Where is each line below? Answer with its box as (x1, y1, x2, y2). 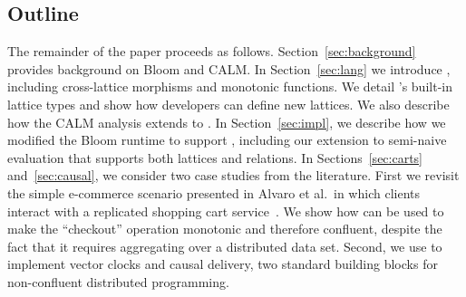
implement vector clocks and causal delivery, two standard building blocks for (7, 254, 438, 273)
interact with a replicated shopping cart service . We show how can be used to (7, 201, 444, 220)
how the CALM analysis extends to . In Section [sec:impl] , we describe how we (7, 112, 446, 131)
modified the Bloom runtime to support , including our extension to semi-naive (7, 130, 447, 149)
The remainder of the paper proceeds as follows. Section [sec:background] (7, 42, 416, 61)
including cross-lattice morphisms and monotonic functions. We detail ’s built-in (7, 77, 452, 96)
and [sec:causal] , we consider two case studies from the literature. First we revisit (7, 166, 460, 185)
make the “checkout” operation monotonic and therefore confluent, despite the (7, 219, 442, 238)
